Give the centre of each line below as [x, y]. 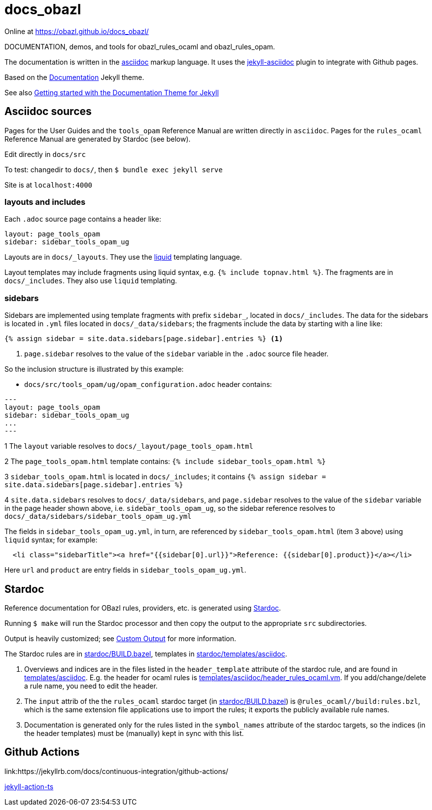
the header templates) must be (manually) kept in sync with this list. [134, 733]
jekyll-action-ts [29, 786]
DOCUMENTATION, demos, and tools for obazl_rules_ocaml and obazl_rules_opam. [140, 46]
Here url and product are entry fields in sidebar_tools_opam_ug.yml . [126, 570]
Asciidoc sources [48, 112]
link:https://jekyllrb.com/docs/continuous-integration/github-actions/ [116, 771]
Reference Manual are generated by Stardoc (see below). [98, 139]
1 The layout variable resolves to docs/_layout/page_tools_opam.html [129, 446]
